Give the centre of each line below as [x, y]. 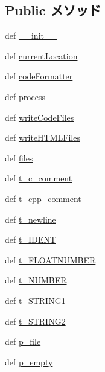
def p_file [23, 341]
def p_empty [29, 361]
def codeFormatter [39, 76]
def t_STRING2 [35, 321]
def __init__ [31, 36]
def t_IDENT [30, 239]
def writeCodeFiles [40, 117]
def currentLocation [41, 56]
